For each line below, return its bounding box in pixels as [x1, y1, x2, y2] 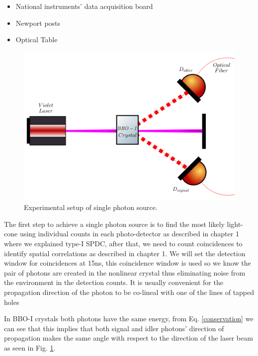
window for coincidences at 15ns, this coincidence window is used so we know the [4, 258, 251, 268]
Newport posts [15, 17, 61, 28]
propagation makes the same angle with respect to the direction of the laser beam [4, 333, 253, 343]
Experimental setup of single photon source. [24, 202, 158, 213]
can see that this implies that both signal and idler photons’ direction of [4, 323, 224, 333]
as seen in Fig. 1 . [4, 342, 56, 353]
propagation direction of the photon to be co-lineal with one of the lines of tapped [4, 286, 255, 297]
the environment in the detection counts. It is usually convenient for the [4, 277, 223, 287]
